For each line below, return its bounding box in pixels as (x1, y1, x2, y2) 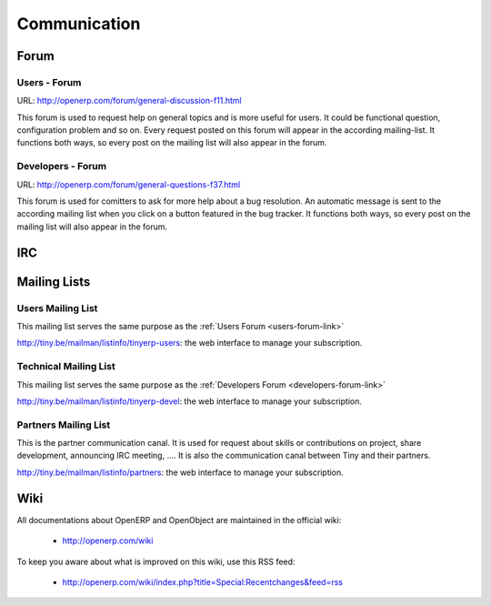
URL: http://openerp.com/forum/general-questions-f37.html (16, 178, 241, 190)
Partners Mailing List (16, 419, 111, 431)
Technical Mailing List (16, 360, 115, 373)
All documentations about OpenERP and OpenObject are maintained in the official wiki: (16, 514, 342, 525)
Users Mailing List (16, 301, 98, 314)
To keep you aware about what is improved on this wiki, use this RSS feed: (16, 556, 296, 567)
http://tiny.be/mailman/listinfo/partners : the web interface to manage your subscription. (16, 467, 345, 478)
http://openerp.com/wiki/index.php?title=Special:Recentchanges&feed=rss (62, 576, 343, 587)
